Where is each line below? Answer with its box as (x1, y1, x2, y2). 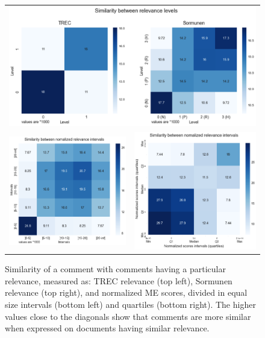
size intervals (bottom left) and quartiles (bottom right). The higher (5, 298, 256, 311)
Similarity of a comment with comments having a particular (5, 263, 226, 275)
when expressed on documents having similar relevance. (5, 322, 210, 334)
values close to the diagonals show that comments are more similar (5, 310, 251, 322)
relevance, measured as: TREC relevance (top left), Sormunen (5, 274, 232, 287)
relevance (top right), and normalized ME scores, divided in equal (5, 286, 248, 299)
